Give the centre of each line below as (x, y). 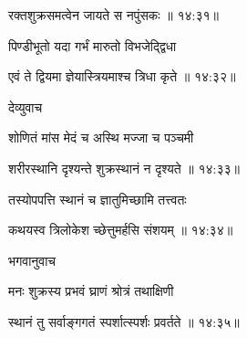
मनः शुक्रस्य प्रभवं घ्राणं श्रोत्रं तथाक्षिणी (91, 291)
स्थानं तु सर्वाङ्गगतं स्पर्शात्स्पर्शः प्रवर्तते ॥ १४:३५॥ (124, 321)
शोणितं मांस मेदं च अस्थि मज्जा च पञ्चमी (101, 137)
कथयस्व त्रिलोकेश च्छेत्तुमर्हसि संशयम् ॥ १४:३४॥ (121, 230)
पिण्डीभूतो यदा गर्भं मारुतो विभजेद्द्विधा (93, 45)
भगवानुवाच (32, 260)
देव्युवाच (26, 106)
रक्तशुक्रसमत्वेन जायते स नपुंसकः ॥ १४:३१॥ (113, 15)
